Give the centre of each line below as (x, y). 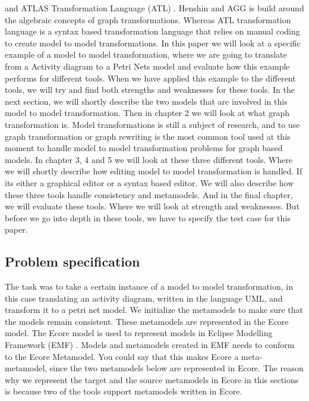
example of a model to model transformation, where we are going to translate (146, 54)
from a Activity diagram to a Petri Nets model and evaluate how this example (147, 66)
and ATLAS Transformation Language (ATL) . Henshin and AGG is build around (154, 8)
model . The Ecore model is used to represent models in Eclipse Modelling (139, 333)
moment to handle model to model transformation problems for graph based (144, 148)
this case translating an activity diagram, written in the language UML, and (144, 298)
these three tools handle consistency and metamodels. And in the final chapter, (149, 194)
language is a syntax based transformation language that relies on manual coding (152, 31)
